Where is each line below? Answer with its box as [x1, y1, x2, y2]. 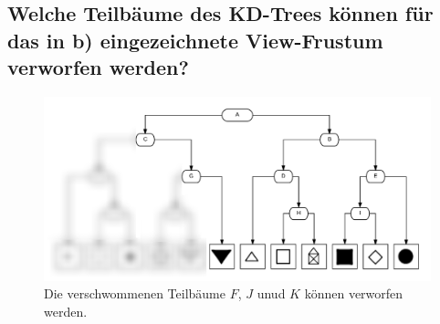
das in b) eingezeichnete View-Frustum [7, 26, 383, 54]
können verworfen [304, 284, 403, 303]
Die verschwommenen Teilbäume [44, 284, 225, 303]
